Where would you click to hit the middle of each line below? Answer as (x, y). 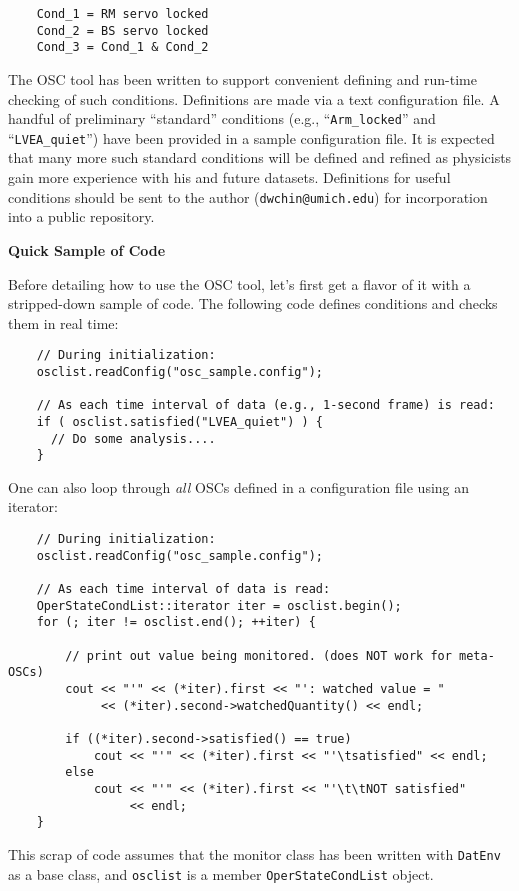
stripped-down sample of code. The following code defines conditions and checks (253, 303)
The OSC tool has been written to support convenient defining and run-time (242, 78)
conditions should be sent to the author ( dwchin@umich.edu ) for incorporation (248, 196)
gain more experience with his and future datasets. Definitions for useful (229, 177)
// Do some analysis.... (133, 438)
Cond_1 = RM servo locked (122, 14)
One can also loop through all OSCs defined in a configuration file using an (239, 486)
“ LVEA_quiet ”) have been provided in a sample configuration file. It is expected (251, 137)
